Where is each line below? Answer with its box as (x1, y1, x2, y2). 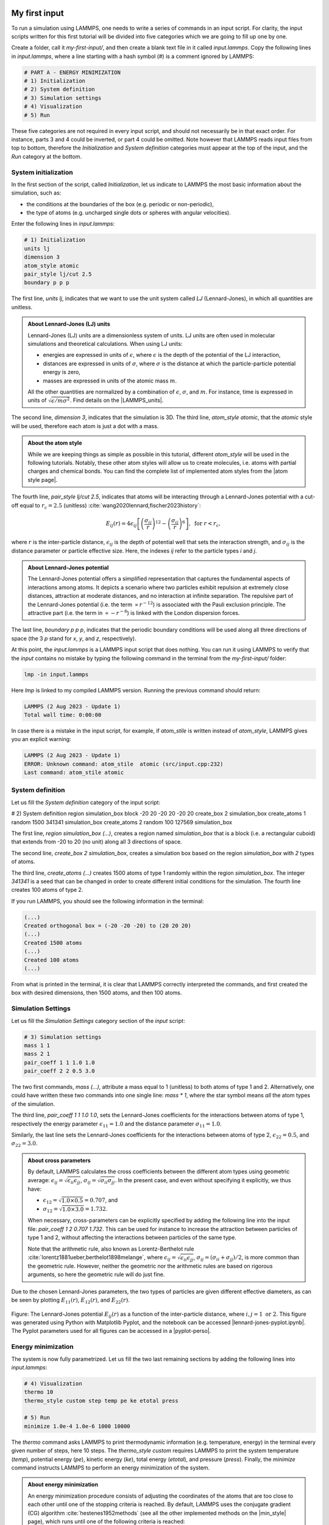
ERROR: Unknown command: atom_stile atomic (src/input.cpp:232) (24, 760, 224, 767)
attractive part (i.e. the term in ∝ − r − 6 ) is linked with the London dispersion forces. (27, 609, 240, 616)
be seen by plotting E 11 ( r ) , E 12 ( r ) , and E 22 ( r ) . (11, 1296, 130, 1305)
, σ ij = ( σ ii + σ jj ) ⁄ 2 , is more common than (193, 1254, 300, 1262)
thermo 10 (24, 1388, 54, 1396)
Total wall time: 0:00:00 (24, 711, 102, 718)
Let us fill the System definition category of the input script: (11, 798, 161, 806)
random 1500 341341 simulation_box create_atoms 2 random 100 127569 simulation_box (11, 818, 233, 826)
